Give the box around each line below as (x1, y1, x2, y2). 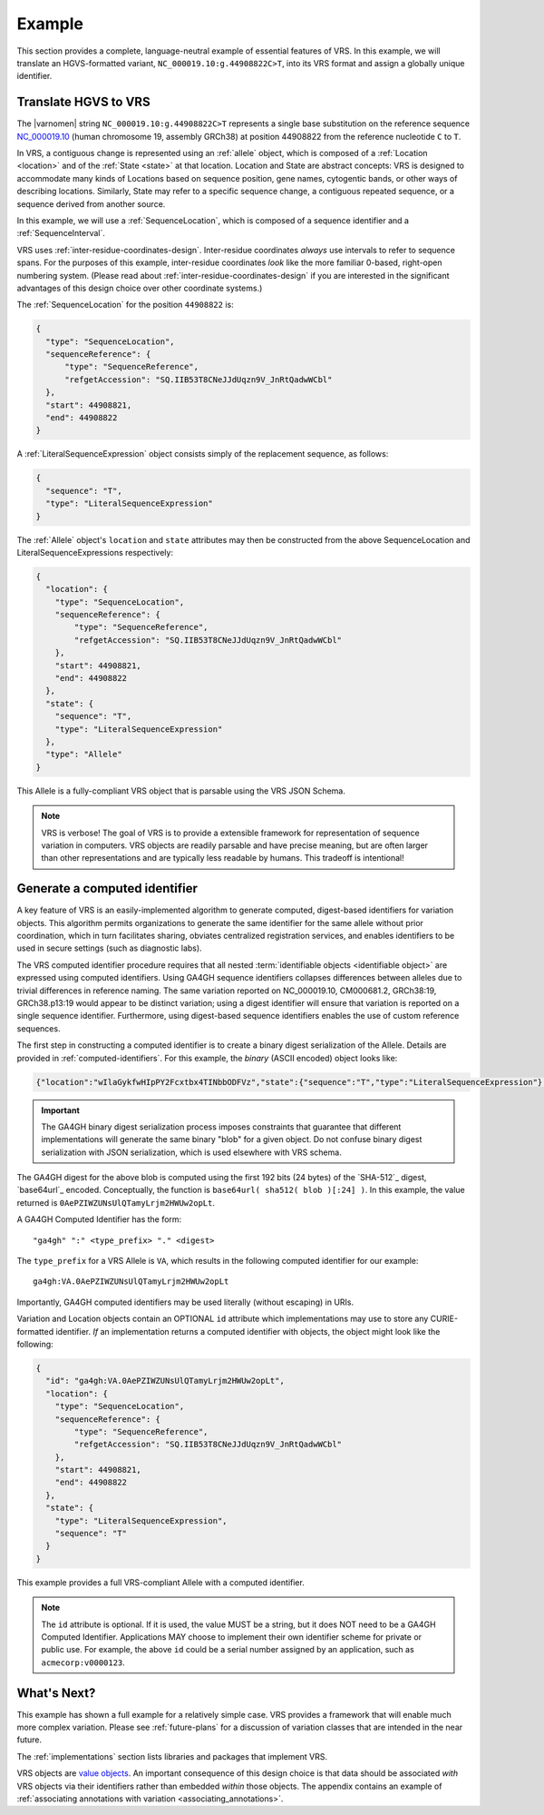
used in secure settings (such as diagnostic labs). (16, 942, 203, 953)
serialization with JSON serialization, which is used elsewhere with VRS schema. (41, 1147, 342, 1158)
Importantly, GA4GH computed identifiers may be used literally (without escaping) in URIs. (16, 1297, 355, 1307)
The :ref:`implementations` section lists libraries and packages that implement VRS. (16, 1751, 328, 1761)
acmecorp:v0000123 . (41, 1657, 126, 1668)
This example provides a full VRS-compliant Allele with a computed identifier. (16, 1576, 306, 1588)
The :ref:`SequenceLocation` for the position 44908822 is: (16, 300, 235, 311)
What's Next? (16, 1685, 96, 1701)
